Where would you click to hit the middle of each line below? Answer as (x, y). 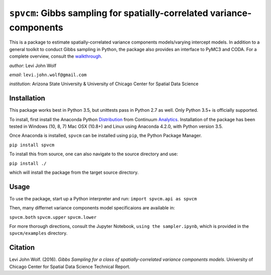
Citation (22, 248)
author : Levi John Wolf (33, 66)
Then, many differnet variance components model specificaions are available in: (92, 208)
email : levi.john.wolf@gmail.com (48, 75)
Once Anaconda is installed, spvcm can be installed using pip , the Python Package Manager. (106, 136)
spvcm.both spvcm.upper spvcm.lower (53, 217)
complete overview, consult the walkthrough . (56, 56)
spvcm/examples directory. (38, 233)
